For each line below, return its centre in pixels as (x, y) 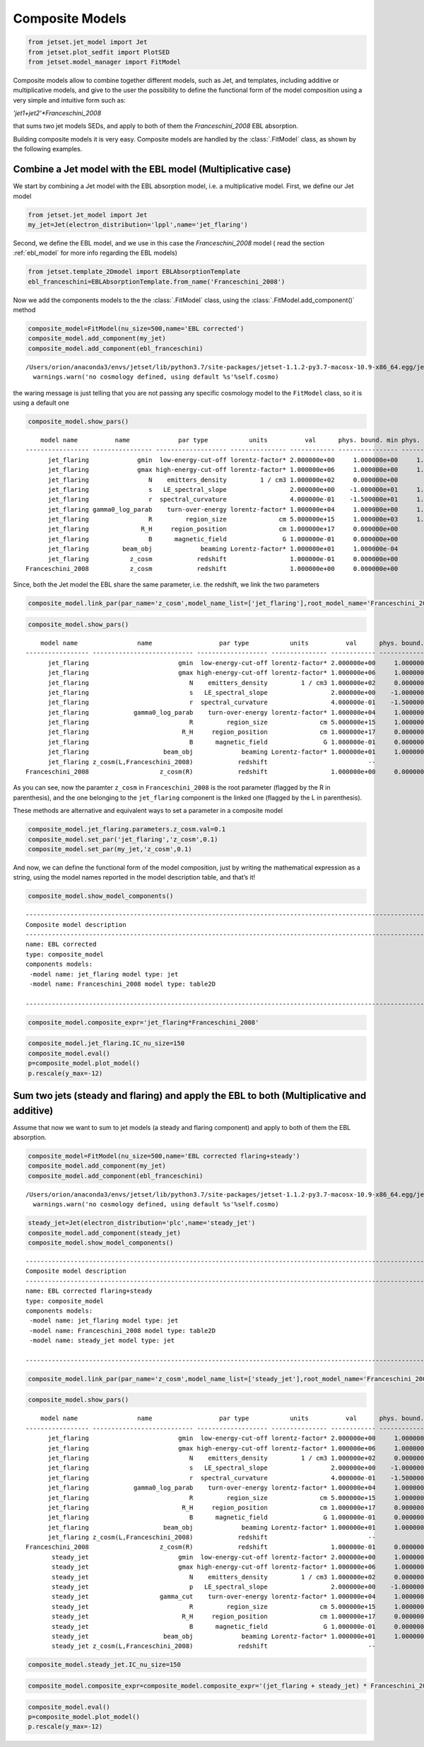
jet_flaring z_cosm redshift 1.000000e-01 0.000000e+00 (223, 559)
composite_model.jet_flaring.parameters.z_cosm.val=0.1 (127, 829)
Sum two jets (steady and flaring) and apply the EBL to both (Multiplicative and (190, 1096)
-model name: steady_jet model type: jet (102, 1340)
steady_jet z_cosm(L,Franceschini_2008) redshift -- (214, 1646)
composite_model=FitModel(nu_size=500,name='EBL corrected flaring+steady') (164, 1156)
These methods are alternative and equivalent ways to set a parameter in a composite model (148, 811)
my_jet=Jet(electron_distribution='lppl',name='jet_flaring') (138, 224)
